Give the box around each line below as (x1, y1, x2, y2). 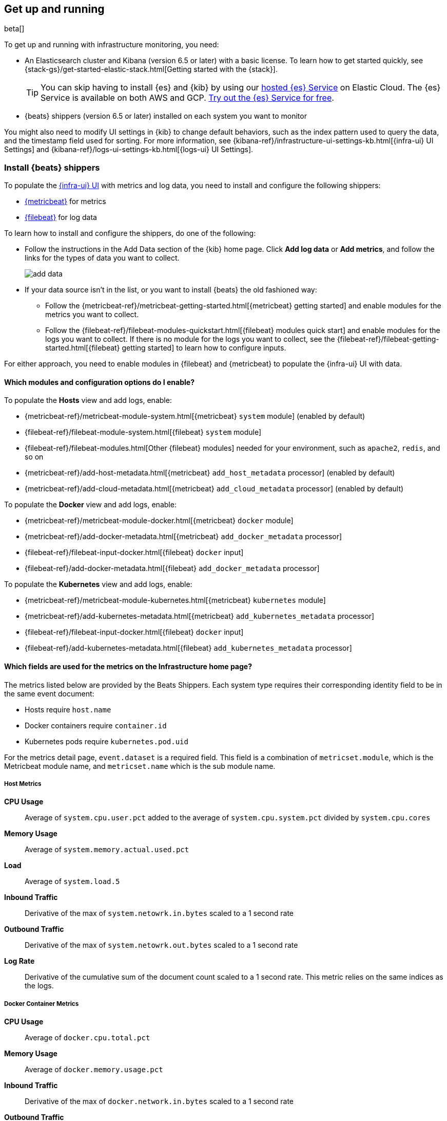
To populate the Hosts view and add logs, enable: (4, 396, 172, 405)
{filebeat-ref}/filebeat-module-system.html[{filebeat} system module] (25, 428, 262, 437)
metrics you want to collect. (45, 310, 139, 319)
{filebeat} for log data (25, 213, 97, 222)
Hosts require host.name (25, 705, 111, 714)
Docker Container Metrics (4, 1000, 79, 1007)
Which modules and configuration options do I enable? (4, 377, 195, 387)
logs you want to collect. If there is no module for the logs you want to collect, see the (45, 335, 335, 344)
